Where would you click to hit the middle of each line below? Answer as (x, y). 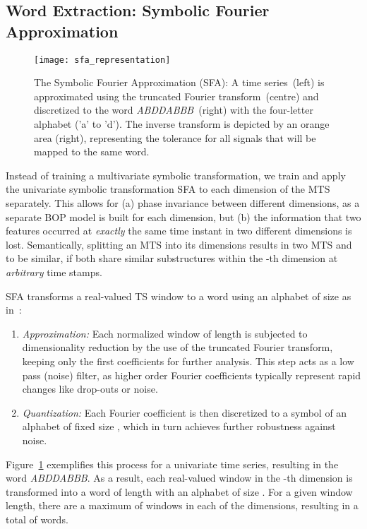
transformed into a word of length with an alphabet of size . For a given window (179, 491)
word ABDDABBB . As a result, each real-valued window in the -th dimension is (179, 478)
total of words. (37, 519)
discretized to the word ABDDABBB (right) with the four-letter (174, 110)
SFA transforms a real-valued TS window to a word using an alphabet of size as (179, 296)
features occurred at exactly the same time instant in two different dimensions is (179, 231)
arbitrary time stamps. (54, 272)
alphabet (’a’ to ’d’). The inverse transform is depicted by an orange (182, 124)
